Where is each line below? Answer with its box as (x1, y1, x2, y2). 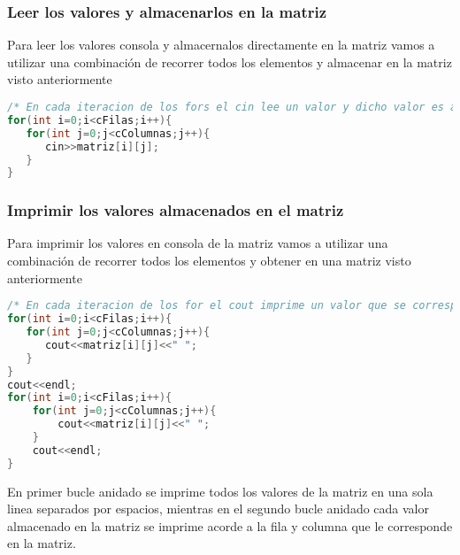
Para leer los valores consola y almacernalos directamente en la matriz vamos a (7, 35, 435, 54)
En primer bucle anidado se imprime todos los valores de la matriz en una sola (7, 482, 433, 500)
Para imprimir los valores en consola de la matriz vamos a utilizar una (7, 234, 388, 252)
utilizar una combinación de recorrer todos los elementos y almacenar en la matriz (7, 52, 452, 71)
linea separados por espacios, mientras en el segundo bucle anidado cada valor (7, 499, 429, 518)
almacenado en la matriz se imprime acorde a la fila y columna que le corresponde (7, 516, 453, 535)
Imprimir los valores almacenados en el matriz (7, 199, 344, 221)
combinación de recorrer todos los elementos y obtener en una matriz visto (7, 251, 411, 270)
